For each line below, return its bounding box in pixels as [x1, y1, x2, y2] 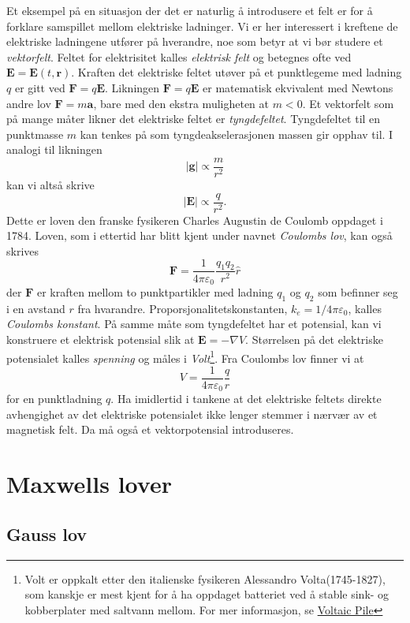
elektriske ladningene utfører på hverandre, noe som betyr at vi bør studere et [6, 33, 383, 50]
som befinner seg [318, 283, 398, 300]
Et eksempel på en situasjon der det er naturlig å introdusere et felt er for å [6, 2, 373, 18]
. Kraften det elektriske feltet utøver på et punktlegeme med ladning [71, 64, 402, 80]
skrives [6, 242, 39, 259]
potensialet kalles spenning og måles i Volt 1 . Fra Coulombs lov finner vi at [6, 347, 364, 366]
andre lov [6, 95, 51, 111]
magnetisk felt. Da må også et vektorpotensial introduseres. [6, 421, 294, 438]
